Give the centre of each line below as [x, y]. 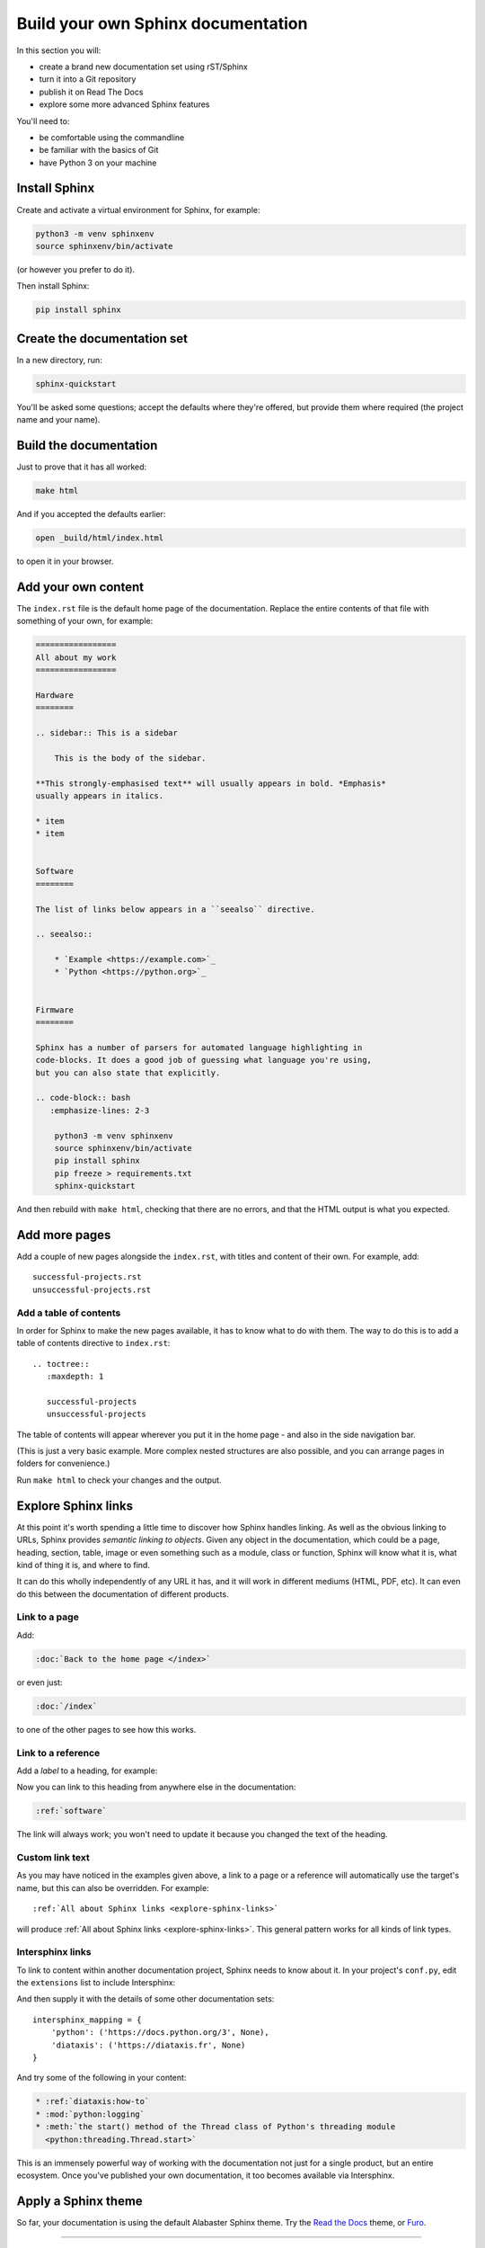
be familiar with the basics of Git [99, 150]
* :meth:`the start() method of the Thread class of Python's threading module [216, 2127]
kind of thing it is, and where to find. [83, 1565]
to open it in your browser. [65, 561]
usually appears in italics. [100, 795]
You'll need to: [43, 120]
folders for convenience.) [63, 1463]
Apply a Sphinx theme [79, 2201]
